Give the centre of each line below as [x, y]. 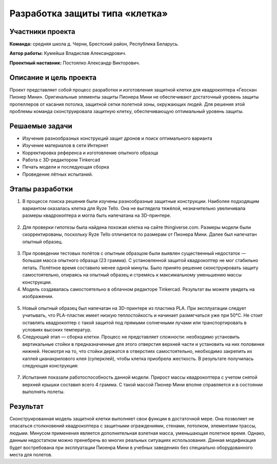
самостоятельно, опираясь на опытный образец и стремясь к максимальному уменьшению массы [132, 275]
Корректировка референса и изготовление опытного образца [90, 153]
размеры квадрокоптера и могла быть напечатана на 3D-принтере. [97, 215]
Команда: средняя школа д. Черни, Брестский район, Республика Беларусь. [94, 44]
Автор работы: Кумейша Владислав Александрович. [68, 53]
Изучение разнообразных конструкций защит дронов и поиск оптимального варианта [117, 138]
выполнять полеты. [44, 392]
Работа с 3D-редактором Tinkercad [61, 160]
